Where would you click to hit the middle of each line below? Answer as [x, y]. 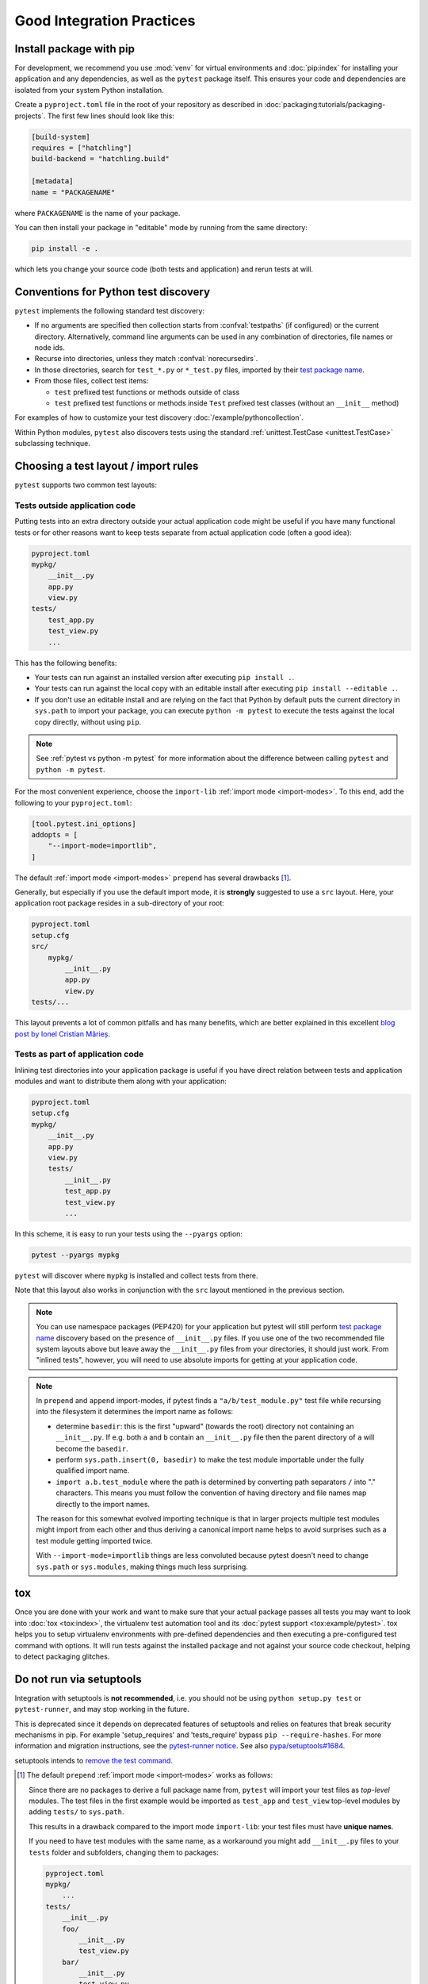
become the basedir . [92, 1448]
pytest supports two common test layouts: [86, 485]
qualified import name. [93, 1471]
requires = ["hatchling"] [82, 148]
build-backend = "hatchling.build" [100, 159]
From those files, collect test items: [92, 381]
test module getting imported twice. [94, 1540]
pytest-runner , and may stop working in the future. [102, 1709]
